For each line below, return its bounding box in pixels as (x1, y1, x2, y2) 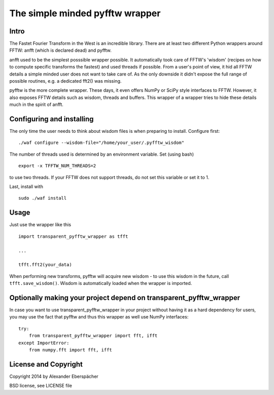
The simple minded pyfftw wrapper (9, 8, 161, 19)
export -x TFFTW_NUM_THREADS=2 (18, 163, 96, 169)
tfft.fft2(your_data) (18, 262, 72, 268)
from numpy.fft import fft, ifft (28, 347, 113, 352)
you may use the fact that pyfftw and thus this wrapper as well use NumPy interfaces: (9, 314, 189, 320)
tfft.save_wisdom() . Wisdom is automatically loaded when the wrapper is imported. (9, 280, 192, 286)
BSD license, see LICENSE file (9, 383, 72, 389)
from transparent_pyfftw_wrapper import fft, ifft (28, 333, 158, 339)
